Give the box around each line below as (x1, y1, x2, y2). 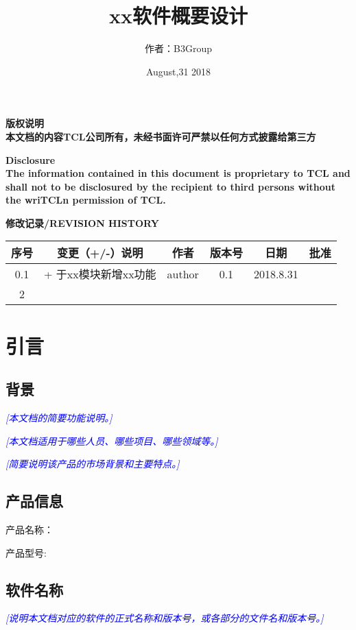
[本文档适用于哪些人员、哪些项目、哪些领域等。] (5, 433, 218, 448)
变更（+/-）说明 (56, 245, 143, 261)
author (167, 265, 199, 282)
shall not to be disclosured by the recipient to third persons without (5, 179, 336, 193)
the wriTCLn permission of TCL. (5, 193, 166, 207)
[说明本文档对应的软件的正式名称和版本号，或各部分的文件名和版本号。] (5, 611, 324, 625)
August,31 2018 (145, 64, 211, 78)
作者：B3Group (145, 41, 212, 56)
